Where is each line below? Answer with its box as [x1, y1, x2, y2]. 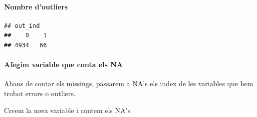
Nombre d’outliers [4, 1, 68, 11]
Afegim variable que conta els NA [4, 59, 123, 70]
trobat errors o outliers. [4, 88, 76, 98]
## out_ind [4, 22, 40, 29]
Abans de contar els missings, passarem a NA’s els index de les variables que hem [4, 78, 254, 89]
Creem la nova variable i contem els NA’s [4, 105, 130, 115]
